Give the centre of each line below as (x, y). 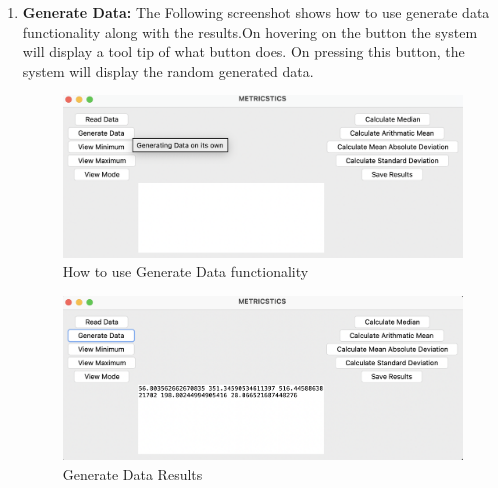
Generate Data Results (132, 474)
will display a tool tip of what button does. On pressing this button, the (243, 51)
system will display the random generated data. (168, 70)
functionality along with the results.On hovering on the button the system (250, 31)
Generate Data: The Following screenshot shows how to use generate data (256, 12)
